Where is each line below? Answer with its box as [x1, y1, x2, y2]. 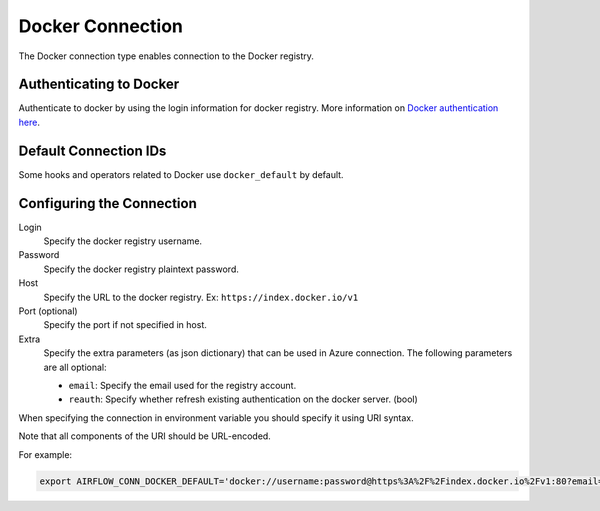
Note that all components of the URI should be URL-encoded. [18, 430, 272, 442]
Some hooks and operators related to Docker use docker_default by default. [18, 168, 344, 180]
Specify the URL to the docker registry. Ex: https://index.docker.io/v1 [43, 291, 359, 303]
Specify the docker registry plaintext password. [43, 263, 239, 275]
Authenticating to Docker [18, 76, 180, 93]
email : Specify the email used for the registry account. [68, 379, 297, 391]
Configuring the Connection [18, 195, 197, 212]
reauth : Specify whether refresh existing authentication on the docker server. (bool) [68, 393, 419, 405]
